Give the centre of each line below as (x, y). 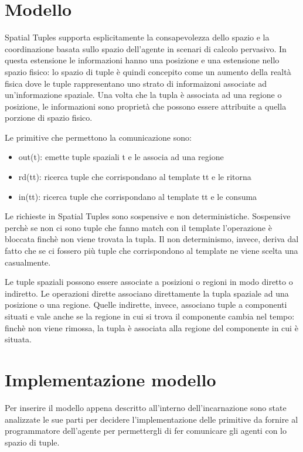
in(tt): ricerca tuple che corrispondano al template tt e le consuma (138, 196)
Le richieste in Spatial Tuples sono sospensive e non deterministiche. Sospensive (148, 216)
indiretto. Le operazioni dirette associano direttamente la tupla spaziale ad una (147, 293)
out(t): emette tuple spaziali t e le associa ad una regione (121, 157)
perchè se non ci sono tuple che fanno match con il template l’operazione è (138, 227)
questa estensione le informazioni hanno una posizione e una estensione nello (142, 60)
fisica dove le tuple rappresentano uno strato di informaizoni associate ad (136, 83)
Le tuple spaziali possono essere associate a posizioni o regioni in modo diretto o (149, 282)
